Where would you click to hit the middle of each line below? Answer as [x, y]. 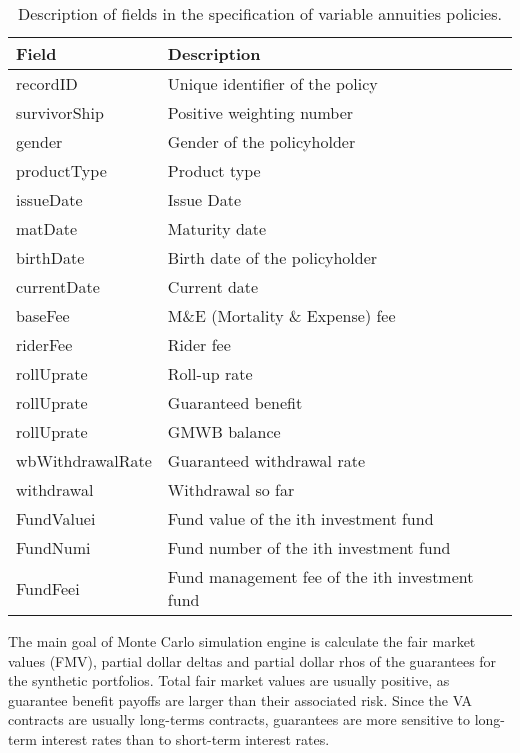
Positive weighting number [260, 112]
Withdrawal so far [231, 489]
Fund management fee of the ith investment [320, 576]
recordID [47, 83]
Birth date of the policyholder [272, 257]
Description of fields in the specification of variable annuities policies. [260, 13]
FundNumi [53, 547]
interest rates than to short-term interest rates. [185, 738]
